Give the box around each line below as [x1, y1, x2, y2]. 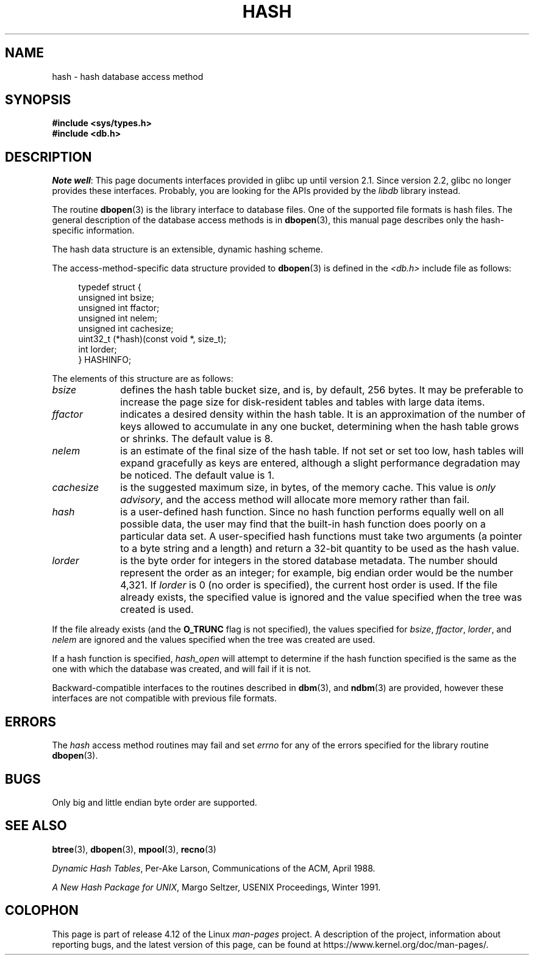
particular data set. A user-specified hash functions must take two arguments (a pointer [120, 530, 522, 543]
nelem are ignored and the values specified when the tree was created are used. [52, 634, 376, 645]
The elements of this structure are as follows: [52, 373, 233, 384]
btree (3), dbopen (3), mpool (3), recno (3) [52, 844, 216, 854]
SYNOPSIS [5, 92, 71, 108]
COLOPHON [5, 903, 79, 919]
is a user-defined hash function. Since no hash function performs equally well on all [120, 506, 504, 518]
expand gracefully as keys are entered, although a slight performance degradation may [120, 457, 521, 470]
